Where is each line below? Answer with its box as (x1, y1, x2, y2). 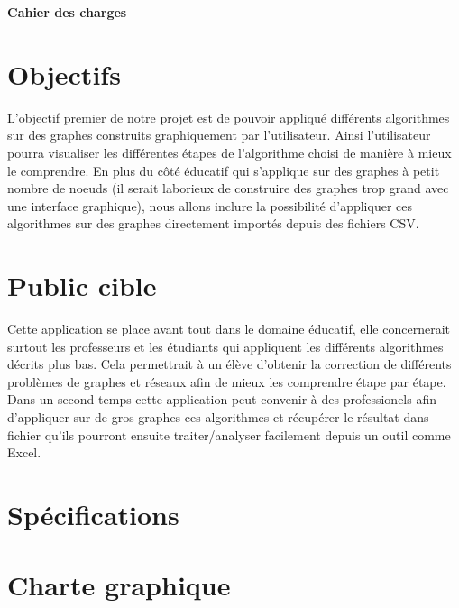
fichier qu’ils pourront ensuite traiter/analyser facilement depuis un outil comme (7, 425, 451, 444)
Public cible (7, 267, 157, 304)
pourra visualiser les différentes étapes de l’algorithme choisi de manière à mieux (7, 143, 452, 161)
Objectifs (7, 55, 121, 92)
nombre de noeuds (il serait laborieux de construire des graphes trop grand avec (7, 179, 449, 198)
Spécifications (7, 495, 179, 532)
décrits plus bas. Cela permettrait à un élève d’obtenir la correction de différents (7, 355, 452, 373)
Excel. (7, 443, 41, 462)
